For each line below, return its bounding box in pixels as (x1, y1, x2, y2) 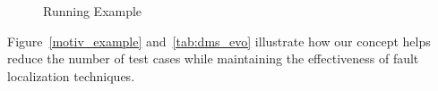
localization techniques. (7, 66, 135, 85)
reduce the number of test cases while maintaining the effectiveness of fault (7, 49, 419, 68)
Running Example (43, 2, 142, 20)
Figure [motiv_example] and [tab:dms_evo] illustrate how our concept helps (7, 31, 431, 50)
